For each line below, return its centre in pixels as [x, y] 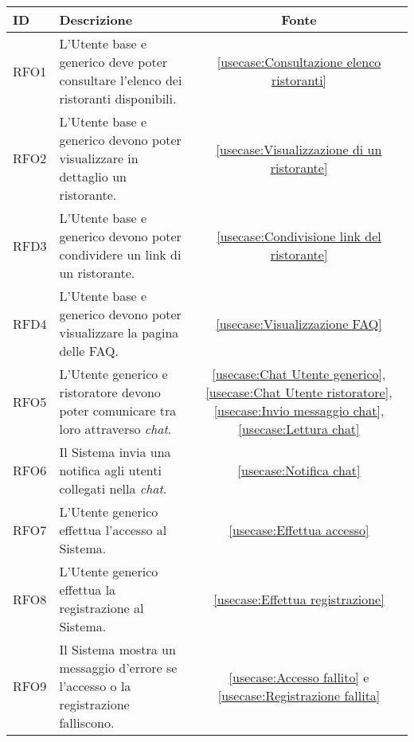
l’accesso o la [95, 686]
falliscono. [87, 722]
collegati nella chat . [113, 488]
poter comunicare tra [118, 410]
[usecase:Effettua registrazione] [299, 599]
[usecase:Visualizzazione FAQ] [299, 323]
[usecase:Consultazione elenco [299, 62]
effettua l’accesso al [113, 530]
